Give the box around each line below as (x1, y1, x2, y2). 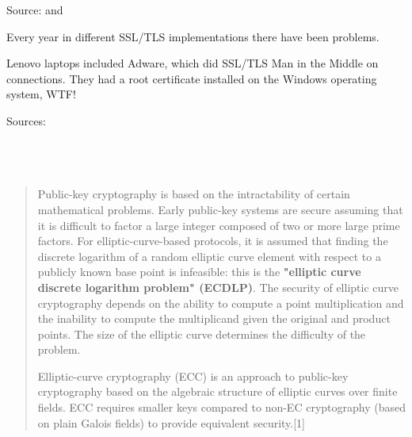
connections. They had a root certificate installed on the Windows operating (6, 70, 377, 86)
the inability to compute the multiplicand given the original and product (37, 310, 391, 327)
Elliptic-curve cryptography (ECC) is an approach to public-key (37, 367, 349, 384)
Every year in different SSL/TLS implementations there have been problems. (6, 28, 380, 44)
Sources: (6, 112, 46, 128)
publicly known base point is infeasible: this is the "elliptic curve (37, 263, 361, 280)
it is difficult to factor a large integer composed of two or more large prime (37, 217, 400, 233)
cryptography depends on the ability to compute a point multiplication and (37, 294, 404, 311)
